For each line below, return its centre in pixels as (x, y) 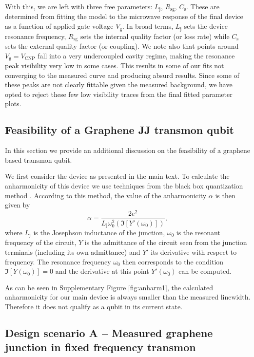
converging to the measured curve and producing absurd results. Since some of (122, 75)
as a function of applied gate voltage (59, 26)
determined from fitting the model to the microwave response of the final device (124, 16)
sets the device (206, 26)
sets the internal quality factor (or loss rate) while (155, 36)
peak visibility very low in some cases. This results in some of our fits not (115, 65)
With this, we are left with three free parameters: (79, 6)
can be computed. (205, 271)
